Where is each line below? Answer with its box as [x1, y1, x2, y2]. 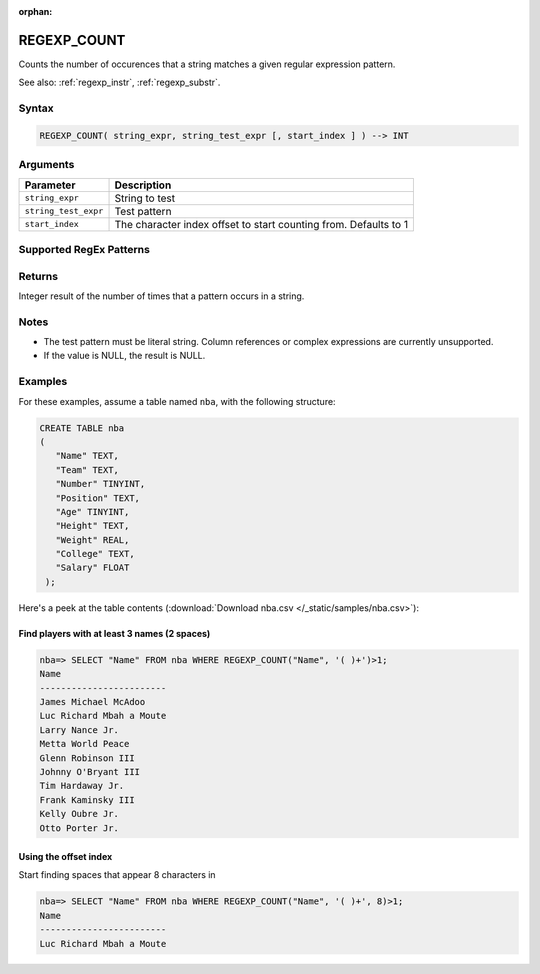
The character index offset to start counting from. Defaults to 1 [114, 217, 409, 231]
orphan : [18, 6, 53, 17]
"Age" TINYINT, [55, 506, 130, 517]
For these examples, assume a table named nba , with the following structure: [18, 395, 336, 407]
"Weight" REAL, [55, 534, 130, 545]
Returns [18, 269, 59, 283]
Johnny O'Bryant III [39, 766, 140, 777]
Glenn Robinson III [39, 752, 135, 764]
